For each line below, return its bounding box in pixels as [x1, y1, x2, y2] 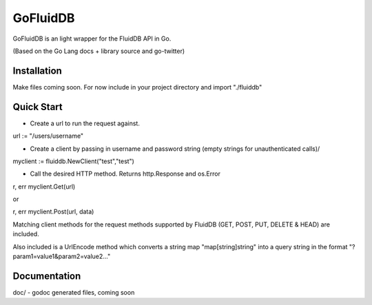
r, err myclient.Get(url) [12, 182, 76, 191]
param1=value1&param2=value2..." [12, 252, 111, 261]
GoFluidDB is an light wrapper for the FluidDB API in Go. [12, 34, 172, 43]
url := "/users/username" [12, 132, 84, 140]
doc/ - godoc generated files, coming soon [12, 288, 135, 296]
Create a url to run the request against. [30, 119, 141, 127]
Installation [12, 65, 62, 76]
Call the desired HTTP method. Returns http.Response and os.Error [30, 169, 220, 178]
